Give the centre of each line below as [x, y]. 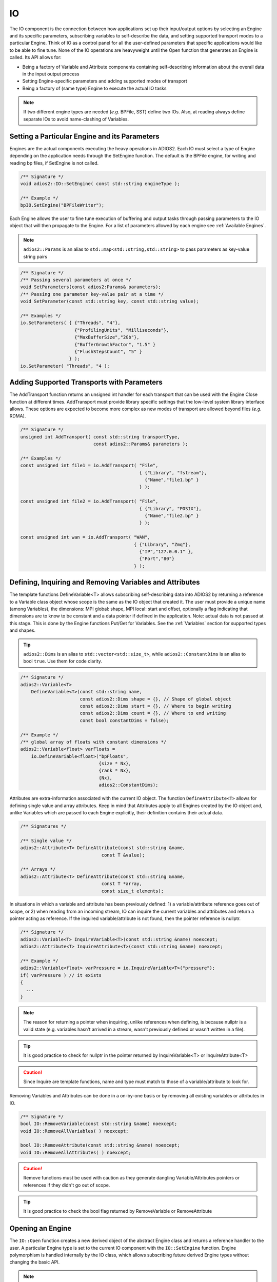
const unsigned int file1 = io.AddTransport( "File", [89, 466]
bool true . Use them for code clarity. [63, 661]
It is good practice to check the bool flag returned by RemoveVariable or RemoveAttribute [118, 1211]
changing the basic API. [35, 1262]
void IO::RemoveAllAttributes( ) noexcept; [76, 1152]
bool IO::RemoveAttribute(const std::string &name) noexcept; [100, 1145]
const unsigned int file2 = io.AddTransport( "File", [89, 502]
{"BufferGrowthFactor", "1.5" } [115, 344]
